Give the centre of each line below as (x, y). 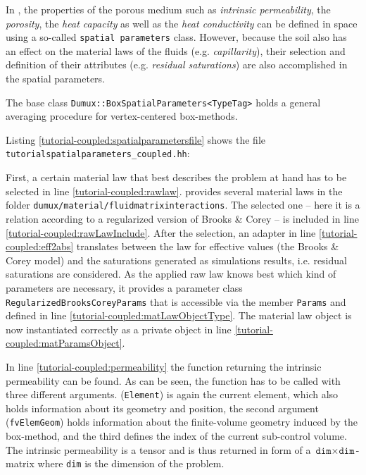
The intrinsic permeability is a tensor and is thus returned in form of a (158, 449)
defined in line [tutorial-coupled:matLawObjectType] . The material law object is (179, 315)
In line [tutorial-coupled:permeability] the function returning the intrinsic (164, 366)
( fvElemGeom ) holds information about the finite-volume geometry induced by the (182, 422)
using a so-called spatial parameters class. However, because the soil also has (176, 37)
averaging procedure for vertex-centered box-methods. (122, 116)
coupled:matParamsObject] (64, 343)
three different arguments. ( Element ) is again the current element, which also (172, 394)
